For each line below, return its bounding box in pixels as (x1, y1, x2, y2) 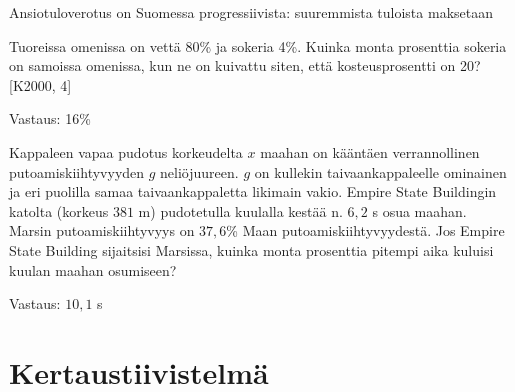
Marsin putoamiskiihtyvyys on (9, 220, 195, 241)
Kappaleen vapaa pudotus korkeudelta (9, 141, 243, 162)
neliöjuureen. (160, 161, 239, 182)
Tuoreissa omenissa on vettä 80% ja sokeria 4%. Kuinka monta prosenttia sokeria (9, 35, 507, 56)
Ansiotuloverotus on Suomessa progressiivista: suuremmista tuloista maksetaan (9, 2, 493, 22)
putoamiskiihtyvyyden (9, 161, 145, 182)
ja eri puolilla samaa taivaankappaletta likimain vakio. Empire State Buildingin (9, 181, 497, 202)
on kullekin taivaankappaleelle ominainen (254, 161, 507, 182)
